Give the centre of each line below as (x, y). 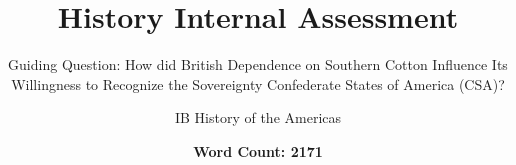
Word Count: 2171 (258, 150)
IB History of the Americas (258, 117)
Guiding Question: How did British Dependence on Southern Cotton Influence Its (258, 64)
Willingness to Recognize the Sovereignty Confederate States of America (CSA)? (258, 83)
